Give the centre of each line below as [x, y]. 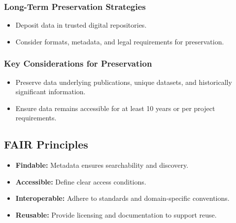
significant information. [51, 92]
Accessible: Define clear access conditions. [81, 181]
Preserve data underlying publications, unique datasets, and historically [124, 82]
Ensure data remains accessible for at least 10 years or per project [115, 108]
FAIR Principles [46, 144]
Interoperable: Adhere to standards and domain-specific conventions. [122, 198]
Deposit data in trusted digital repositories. [81, 25]
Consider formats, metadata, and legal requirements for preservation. [120, 41]
